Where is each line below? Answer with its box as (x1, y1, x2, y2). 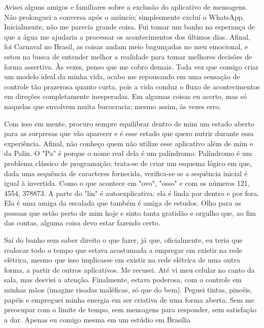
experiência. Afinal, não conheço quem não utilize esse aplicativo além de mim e (4, 138, 253, 148)
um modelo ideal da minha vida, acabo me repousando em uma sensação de (4, 71, 240, 82)
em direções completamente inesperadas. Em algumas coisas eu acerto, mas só (4, 91, 247, 102)
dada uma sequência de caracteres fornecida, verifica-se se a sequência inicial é (4, 168, 248, 178)
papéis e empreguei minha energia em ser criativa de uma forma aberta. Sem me (4, 294, 254, 305)
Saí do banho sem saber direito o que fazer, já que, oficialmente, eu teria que (4, 235, 243, 245)
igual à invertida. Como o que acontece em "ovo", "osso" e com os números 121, (4, 178, 250, 188)
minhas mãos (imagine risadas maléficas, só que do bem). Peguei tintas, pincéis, (4, 284, 252, 295)
